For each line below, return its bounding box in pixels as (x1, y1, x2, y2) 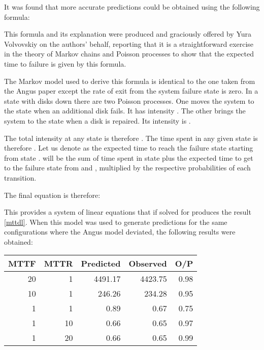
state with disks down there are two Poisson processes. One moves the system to (4, 95, 254, 106)
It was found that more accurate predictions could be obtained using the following (4, 2, 260, 12)
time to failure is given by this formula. (4, 58, 126, 69)
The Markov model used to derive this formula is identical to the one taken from (4, 75, 255, 86)
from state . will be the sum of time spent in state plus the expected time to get (4, 152, 253, 163)
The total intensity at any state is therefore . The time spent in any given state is (4, 132, 258, 143)
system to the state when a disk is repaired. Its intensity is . (4, 115, 191, 126)
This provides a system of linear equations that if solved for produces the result (4, 207, 251, 217)
